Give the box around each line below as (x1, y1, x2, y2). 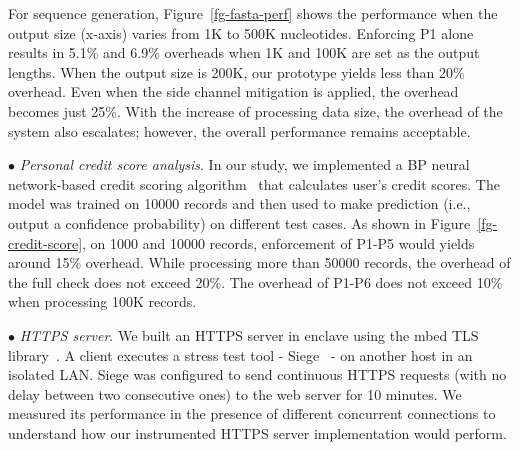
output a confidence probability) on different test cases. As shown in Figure (8, 212, 471, 233)
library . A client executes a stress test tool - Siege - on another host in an (8, 344, 473, 365)
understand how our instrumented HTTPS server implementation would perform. (8, 422, 507, 443)
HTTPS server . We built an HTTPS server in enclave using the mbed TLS (19, 324, 479, 345)
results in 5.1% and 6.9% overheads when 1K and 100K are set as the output (8, 42, 480, 63)
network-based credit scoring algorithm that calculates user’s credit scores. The (8, 173, 500, 194)
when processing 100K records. (8, 291, 197, 312)
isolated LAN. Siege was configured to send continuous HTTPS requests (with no (8, 364, 507, 385)
